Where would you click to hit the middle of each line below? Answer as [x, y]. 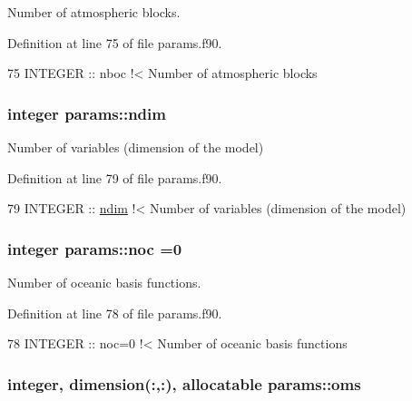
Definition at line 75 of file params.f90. [115, 42]
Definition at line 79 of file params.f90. [115, 177]
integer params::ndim [87, 113]
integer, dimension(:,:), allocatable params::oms [184, 383]
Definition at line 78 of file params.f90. [115, 313]
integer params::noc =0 [95, 248]
